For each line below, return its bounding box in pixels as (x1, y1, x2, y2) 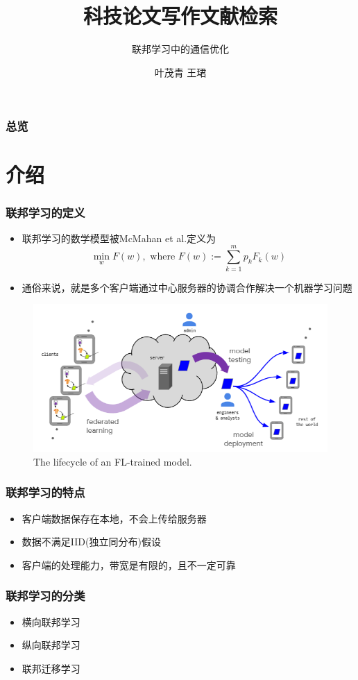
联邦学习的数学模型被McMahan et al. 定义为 (22, 230, 216, 245)
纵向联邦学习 (22, 638, 80, 652)
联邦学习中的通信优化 (132, 42, 229, 56)
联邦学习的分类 (6, 587, 85, 604)
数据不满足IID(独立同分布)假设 (22, 534, 161, 549)
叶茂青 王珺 (154, 65, 207, 79)
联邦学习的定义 (6, 203, 85, 221)
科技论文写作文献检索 (83, 1, 278, 30)
